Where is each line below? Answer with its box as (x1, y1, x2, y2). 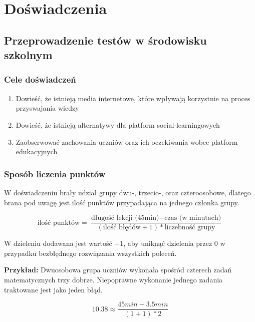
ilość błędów (103, 224, 141, 231)
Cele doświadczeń (4, 73, 76, 86)
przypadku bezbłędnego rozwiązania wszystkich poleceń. (4, 247, 177, 258)
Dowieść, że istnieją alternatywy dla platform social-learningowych (16, 119, 220, 130)
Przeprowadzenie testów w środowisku (4, 32, 207, 48)
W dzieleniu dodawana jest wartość (4, 238, 112, 248)
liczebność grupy (164, 224, 215, 231)
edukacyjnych (16, 146, 58, 157)
